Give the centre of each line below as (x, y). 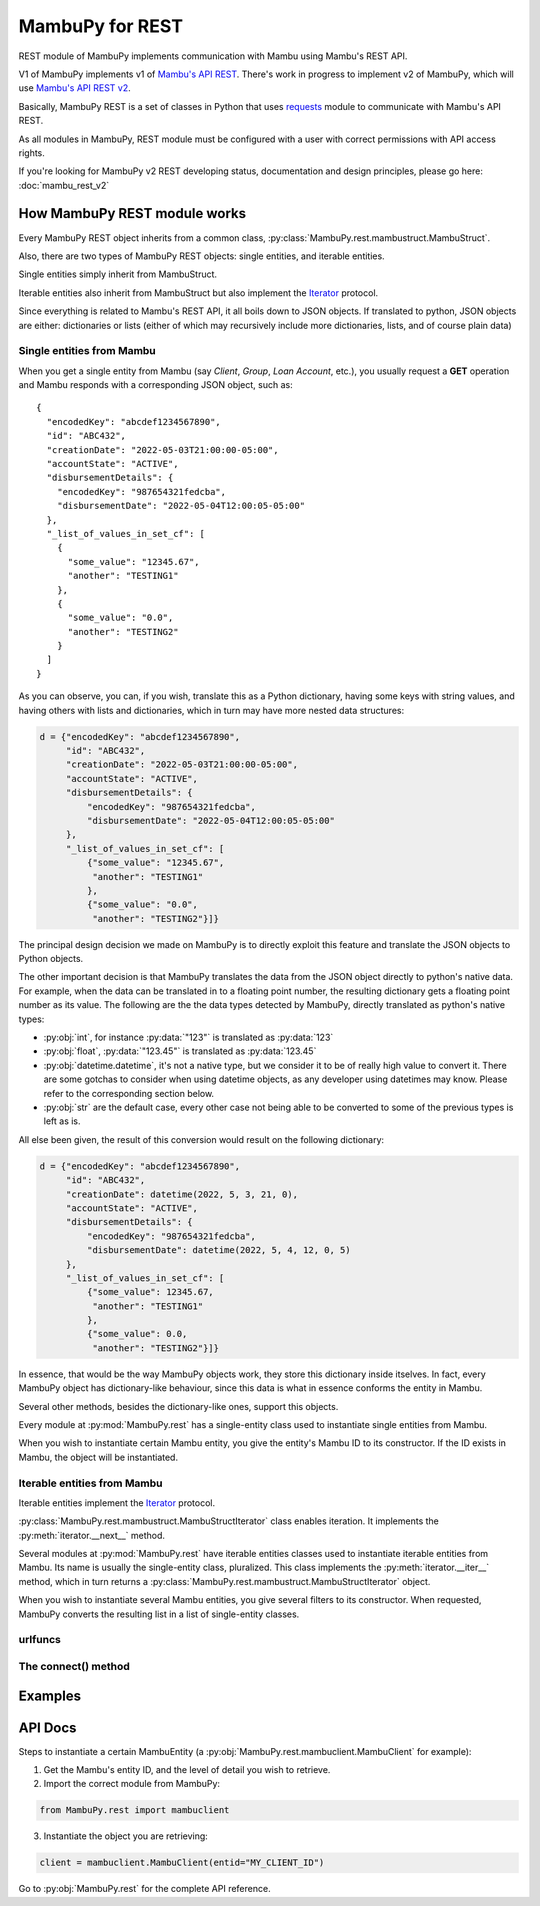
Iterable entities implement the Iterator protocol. (117, 1502)
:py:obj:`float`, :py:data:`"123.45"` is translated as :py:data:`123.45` (180, 1051)
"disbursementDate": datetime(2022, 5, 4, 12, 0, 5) (218, 1250)
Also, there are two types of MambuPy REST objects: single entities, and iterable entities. (201, 256)
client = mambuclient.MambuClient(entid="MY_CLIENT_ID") (182, 1863)
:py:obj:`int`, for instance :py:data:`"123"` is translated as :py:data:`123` (188, 1037)
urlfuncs (40, 1640)
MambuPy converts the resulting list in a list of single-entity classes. (159, 1614)
